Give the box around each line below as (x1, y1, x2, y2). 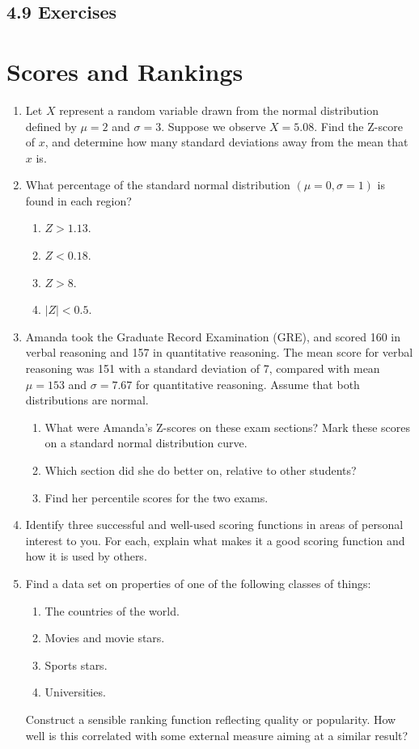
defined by (25, 117, 77, 134)
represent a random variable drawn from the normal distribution (59, 101, 379, 118)
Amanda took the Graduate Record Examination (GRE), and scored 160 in (25, 328, 400, 345)
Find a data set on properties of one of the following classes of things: (25, 574, 371, 591)
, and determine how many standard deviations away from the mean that (44, 133, 408, 150)
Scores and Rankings (6, 54, 243, 87)
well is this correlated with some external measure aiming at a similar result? (25, 726, 408, 743)
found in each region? (25, 192, 132, 209)
